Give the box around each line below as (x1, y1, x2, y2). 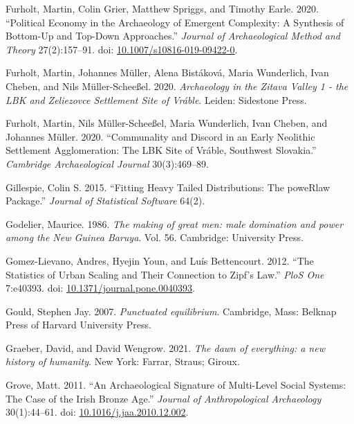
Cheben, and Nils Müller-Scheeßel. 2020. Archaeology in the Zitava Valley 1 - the (6, 78, 348, 93)
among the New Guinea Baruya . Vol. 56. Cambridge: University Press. (6, 230, 304, 245)
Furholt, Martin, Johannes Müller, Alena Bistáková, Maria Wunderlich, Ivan (6, 65, 329, 80)
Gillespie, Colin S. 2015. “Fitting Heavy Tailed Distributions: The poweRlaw (6, 179, 330, 194)
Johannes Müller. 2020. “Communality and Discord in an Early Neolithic (6, 129, 315, 143)
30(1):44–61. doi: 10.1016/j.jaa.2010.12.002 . (6, 405, 189, 419)
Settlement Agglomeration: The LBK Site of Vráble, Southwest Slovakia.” (6, 143, 317, 157)
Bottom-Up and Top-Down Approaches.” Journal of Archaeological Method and (6, 28, 341, 43)
